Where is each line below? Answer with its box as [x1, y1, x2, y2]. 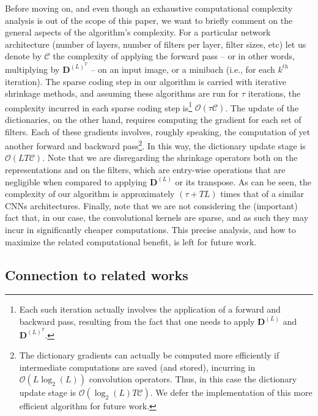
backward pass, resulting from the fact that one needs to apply [19, 314, 255, 327]
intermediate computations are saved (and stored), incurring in [19, 360, 256, 373]
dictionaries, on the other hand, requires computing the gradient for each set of [5, 113, 301, 125]
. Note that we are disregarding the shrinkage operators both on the [42, 151, 298, 164]
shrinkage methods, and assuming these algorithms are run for [5, 87, 239, 100]
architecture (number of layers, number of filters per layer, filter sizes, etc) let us [5, 37, 306, 50]
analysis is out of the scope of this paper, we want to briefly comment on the [5, 13, 293, 26]
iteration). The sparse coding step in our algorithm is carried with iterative [5, 75, 286, 87]
